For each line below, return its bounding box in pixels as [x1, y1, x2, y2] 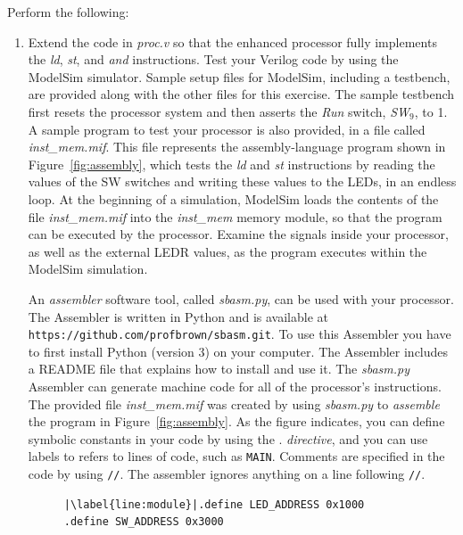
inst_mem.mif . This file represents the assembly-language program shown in [28, 137, 446, 156]
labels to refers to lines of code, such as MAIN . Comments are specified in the [28, 447, 445, 465]
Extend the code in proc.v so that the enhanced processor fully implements [28, 32, 437, 51]
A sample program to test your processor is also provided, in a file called [28, 119, 426, 138]
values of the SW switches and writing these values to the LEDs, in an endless [28, 172, 457, 191]
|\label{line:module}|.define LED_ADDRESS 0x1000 [63, 498, 365, 511]
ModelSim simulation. [28, 259, 148, 278]
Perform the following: [7, 3, 129, 21]
